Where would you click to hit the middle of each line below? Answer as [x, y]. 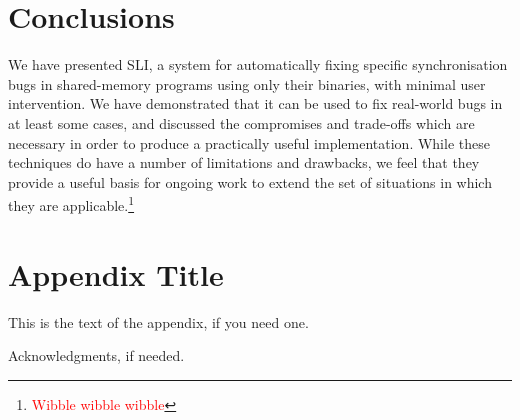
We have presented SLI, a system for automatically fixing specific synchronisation [258, 64]
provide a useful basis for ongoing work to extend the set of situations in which [250, 181]
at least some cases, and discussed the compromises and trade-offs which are [241, 122]
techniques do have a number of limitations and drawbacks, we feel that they [244, 162]
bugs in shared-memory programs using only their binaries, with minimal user [247, 83]
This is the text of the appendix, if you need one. [158, 321]
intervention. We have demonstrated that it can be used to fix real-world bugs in [255, 103]
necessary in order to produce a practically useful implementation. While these [249, 142]
